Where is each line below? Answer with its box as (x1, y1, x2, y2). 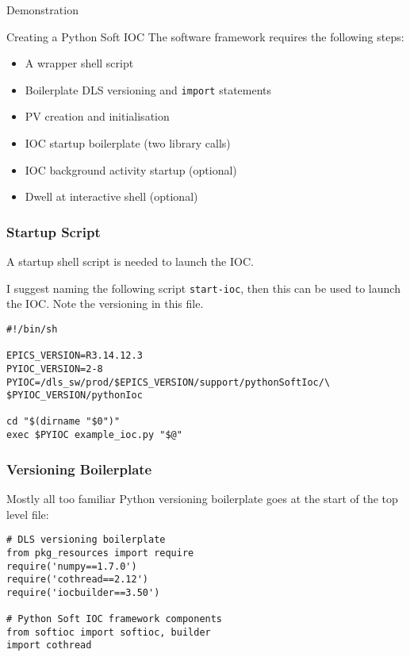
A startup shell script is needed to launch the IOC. (6, 253, 254, 270)
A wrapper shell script (25, 55, 134, 71)
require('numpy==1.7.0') (6, 560, 137, 572)
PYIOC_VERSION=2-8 (6, 363, 103, 375)
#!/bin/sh (6, 323, 58, 335)
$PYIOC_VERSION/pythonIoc (6, 390, 143, 401)
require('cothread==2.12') (6, 574, 148, 586)
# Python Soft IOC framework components (6, 613, 223, 625)
